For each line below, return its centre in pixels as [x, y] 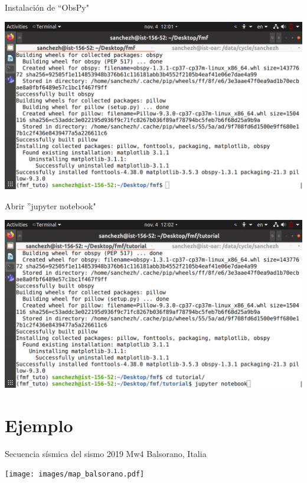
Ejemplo [39, 425]
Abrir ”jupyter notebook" [50, 205]
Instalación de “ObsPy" [47, 7]
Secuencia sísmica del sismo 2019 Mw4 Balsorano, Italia [106, 453]
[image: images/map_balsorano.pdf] [75, 474]
